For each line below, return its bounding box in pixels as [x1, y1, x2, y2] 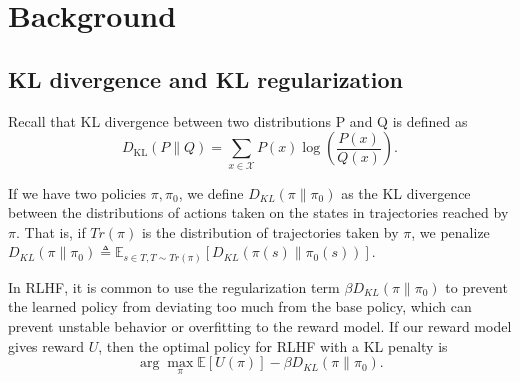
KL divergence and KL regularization [8, 63, 403, 94]
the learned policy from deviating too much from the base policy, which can [8, 296, 472, 317]
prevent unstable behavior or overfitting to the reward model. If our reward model [8, 315, 512, 336]
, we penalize [411, 221, 490, 242]
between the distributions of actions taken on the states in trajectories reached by [8, 202, 509, 223]
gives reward [8, 335, 84, 356]
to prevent [445, 276, 508, 297]
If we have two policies [8, 182, 147, 203]
